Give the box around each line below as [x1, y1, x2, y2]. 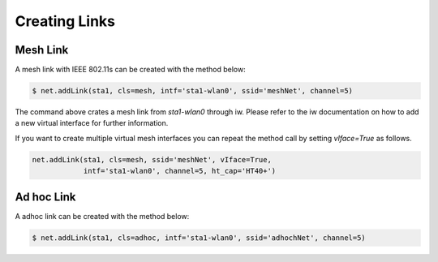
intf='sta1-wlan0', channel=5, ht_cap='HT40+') [83, 166, 277, 176]
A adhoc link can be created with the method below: [15, 211, 190, 221]
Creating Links [15, 12, 116, 30]
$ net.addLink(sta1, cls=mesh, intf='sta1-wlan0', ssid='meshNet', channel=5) [32, 86, 353, 96]
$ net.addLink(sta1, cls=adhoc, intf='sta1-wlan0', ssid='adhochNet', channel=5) [32, 233, 367, 243]
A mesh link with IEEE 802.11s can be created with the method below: [15, 65, 247, 75]
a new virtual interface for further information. [15, 118, 169, 128]
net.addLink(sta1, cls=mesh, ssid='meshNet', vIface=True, [32, 155, 272, 164]
